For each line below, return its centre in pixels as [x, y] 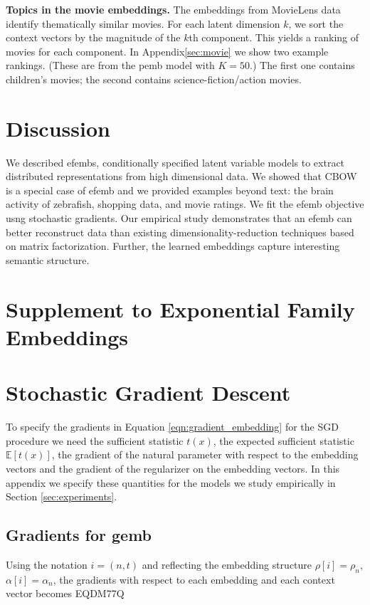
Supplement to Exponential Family [180, 309]
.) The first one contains [302, 65]
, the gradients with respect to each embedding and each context [194, 579]
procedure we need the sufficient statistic [95, 440]
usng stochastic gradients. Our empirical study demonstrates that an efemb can [179, 218]
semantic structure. [48, 259]
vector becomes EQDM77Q [65, 593]
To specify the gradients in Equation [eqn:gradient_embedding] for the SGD [172, 427]
